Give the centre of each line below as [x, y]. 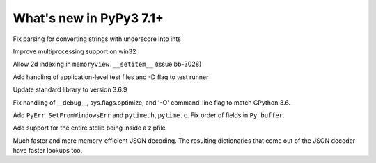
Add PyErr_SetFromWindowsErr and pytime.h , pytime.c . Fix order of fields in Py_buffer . [149, 115]
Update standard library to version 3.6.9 [70, 89]
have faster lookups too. [48, 151]
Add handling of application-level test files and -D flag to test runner [111, 77]
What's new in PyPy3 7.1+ [88, 18]
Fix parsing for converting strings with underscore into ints [97, 39]
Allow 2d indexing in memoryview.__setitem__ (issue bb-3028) [107, 64]
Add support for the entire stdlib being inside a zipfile [89, 128]
